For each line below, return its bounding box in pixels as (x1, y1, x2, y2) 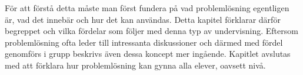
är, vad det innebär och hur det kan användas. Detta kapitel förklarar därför (5, 13, 281, 25)
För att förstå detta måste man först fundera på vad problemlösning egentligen (5, 2, 289, 13)
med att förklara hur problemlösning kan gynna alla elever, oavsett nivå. (5, 59, 266, 71)
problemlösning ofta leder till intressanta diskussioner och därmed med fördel (5, 36, 283, 48)
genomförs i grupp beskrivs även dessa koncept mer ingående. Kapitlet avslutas (5, 47, 291, 60)
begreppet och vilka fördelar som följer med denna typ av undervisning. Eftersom (5, 25, 298, 37)
